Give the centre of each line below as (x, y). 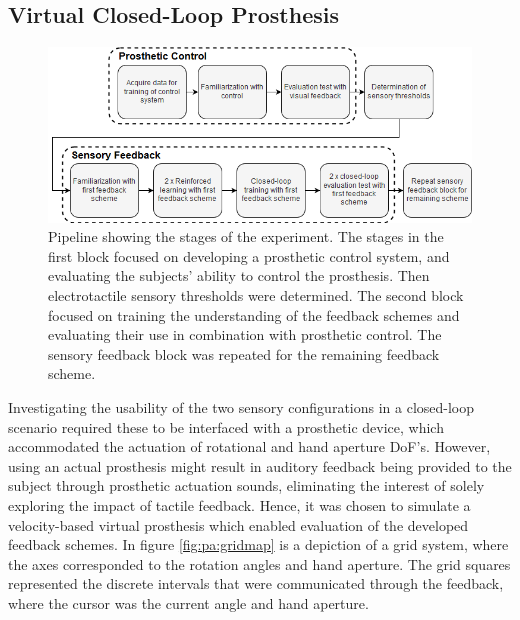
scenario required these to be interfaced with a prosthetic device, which (226, 426)
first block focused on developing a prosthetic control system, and (249, 255)
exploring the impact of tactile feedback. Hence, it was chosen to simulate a (239, 504)
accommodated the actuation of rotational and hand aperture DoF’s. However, (249, 446)
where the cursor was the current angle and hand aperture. (188, 602)
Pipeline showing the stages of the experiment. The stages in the (246, 236)
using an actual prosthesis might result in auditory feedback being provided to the (260, 465)
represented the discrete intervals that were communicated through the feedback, (256, 583)
